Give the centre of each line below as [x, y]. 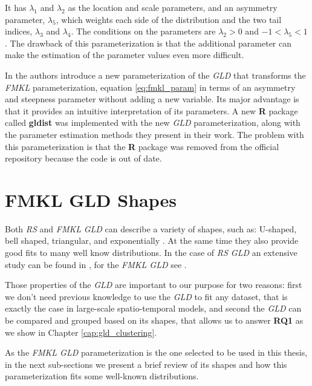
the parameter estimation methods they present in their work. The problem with [154, 134]
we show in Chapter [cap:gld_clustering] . [81, 332]
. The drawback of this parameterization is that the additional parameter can [148, 43]
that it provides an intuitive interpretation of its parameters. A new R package [151, 110]
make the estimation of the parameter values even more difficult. [125, 55]
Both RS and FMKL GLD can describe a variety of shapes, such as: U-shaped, [151, 228]
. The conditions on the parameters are [143, 31]
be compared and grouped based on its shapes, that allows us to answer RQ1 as [154, 320]
